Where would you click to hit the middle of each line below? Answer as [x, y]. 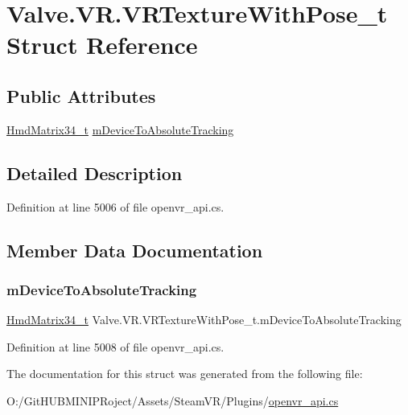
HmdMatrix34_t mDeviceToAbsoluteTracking [120, 129]
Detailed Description [95, 173]
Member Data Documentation [135, 250]
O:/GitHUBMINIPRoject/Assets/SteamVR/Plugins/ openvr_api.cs [173, 400]
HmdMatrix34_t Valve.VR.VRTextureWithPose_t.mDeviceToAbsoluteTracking [204, 320]
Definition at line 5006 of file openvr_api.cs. [115, 206]
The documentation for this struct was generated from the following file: [185, 374]
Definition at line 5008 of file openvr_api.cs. [115, 346]
